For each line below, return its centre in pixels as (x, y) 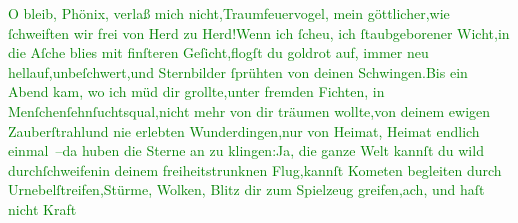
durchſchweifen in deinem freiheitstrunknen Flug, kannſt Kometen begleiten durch (255, 169)
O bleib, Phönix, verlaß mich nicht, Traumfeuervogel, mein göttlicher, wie (229, 13)
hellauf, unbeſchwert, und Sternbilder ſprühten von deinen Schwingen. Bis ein (238, 71)
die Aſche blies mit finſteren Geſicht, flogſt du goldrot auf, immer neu (218, 52)
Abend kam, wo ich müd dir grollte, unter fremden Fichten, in (196, 91)
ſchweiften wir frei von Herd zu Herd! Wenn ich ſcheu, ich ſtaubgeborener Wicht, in (259, 32)
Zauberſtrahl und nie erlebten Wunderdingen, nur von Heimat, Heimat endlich (244, 130)
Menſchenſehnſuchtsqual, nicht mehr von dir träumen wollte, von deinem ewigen (249, 110)
